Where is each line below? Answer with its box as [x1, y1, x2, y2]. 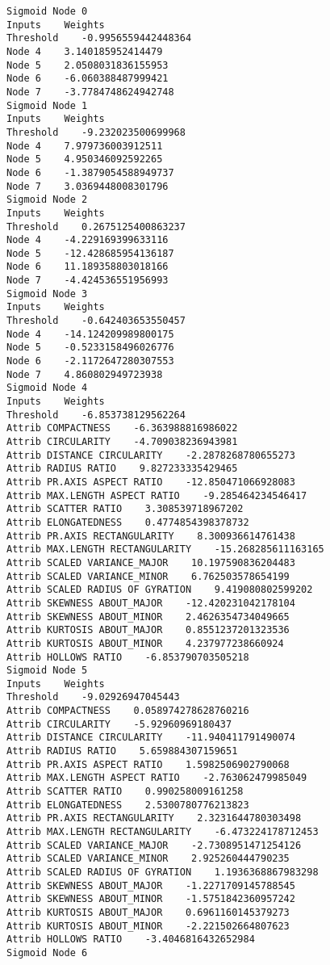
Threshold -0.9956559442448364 [6, 32, 192, 44]
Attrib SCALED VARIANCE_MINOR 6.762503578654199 [6, 570, 290, 582]
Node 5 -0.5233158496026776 [6, 342, 174, 354]
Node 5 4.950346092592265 [6, 153, 163, 166]
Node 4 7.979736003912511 [6, 140, 163, 152]
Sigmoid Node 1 [6, 99, 88, 111]
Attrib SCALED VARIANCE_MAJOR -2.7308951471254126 [6, 839, 302, 851]
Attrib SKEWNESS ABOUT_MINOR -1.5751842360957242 [6, 893, 295, 905]
